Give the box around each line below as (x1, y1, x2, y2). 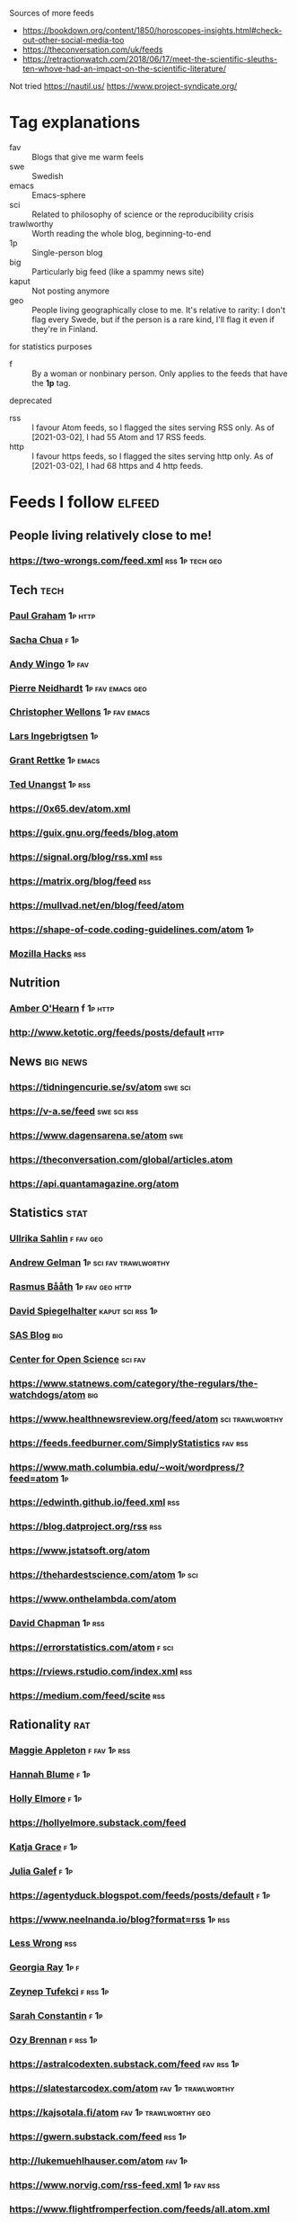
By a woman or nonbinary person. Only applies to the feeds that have (31, 368, 288, 379)
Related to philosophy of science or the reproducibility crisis (31, 209, 254, 220)
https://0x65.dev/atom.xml (9, 803, 131, 815)
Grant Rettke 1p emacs (9, 754, 100, 767)
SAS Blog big (9, 1328, 64, 1341)
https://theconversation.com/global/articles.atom (9, 1153, 233, 1165)
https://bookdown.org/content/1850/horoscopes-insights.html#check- (22, 25, 283, 35)
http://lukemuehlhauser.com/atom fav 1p (9, 2155, 188, 2167)
